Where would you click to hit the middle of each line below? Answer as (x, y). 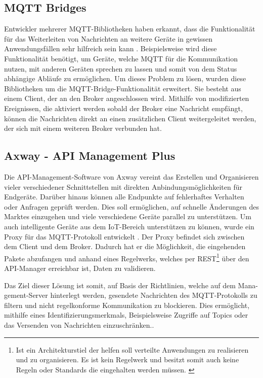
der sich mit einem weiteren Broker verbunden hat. (83, 128)
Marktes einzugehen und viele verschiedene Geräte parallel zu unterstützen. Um (128, 216)
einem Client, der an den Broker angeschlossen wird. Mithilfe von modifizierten (127, 98)
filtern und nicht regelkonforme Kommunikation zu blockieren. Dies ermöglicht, (127, 305)
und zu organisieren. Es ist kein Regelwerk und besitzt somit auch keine (127, 359)
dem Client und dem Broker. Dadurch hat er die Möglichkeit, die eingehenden (125, 246)
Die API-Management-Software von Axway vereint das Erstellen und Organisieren (131, 176)
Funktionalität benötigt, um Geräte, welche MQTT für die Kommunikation (121, 58)
